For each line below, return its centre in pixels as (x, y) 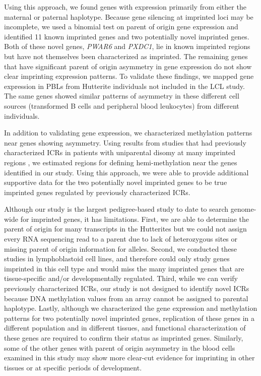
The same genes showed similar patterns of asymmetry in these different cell (122, 96)
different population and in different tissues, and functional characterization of (125, 328)
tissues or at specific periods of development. (73, 367)
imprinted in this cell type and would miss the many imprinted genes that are (124, 268)
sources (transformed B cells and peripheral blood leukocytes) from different (122, 105)
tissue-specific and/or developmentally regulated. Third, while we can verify (121, 278)
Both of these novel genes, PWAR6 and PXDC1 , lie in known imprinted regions (127, 46)
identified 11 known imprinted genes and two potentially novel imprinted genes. (127, 36)
